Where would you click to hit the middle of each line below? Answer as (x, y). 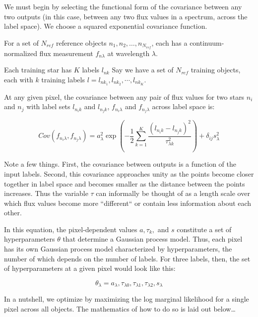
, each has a (169, 42)
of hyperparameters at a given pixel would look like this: (90, 268)
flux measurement (66, 53)
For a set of (21, 42)
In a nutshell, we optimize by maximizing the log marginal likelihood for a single (127, 299)
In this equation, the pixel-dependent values (71, 229)
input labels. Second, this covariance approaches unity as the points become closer (129, 173)
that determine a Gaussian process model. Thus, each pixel (153, 239)
